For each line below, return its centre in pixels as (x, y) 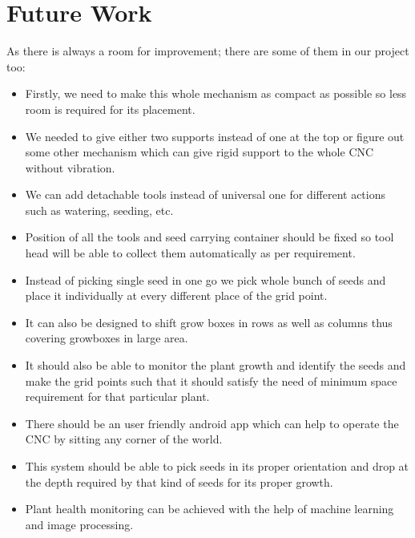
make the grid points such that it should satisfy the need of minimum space (211, 380)
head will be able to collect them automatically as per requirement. (190, 253)
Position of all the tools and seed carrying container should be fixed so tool (210, 237)
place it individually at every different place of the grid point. (176, 295)
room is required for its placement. (110, 109)
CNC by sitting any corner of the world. (124, 439)
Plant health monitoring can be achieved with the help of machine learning (210, 509)
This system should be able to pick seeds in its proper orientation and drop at (217, 466)
